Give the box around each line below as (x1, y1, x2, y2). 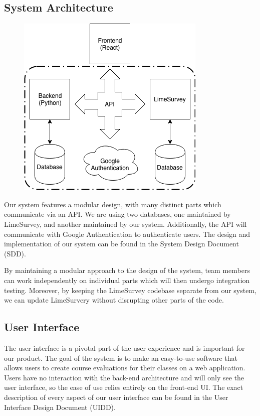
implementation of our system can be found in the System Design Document (4, 238, 239, 249)
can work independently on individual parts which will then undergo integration (4, 274, 250, 285)
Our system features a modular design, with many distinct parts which (4, 199, 221, 209)
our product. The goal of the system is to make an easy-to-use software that (4, 352, 238, 363)
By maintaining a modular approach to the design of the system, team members (4, 265, 250, 275)
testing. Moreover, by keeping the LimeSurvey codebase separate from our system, (4, 285, 256, 295)
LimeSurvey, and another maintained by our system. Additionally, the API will (4, 218, 247, 229)
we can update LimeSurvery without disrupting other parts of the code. (4, 295, 224, 305)
